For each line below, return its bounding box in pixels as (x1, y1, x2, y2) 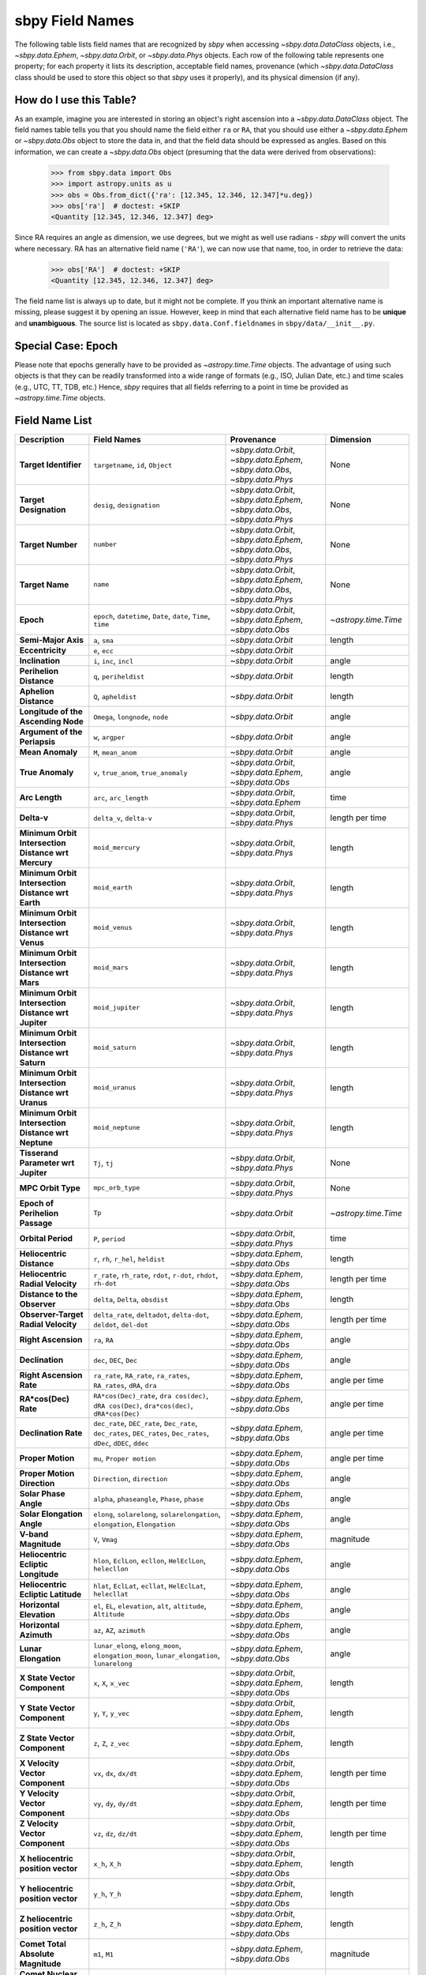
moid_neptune (93, 1123, 140, 1132)
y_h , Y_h (93, 1888, 121, 1899)
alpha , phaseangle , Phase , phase (93, 1493, 204, 1504)
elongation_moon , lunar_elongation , (93, 1650, 221, 1661)
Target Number (19, 539, 78, 550)
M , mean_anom (93, 747, 137, 758)
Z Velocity (19, 1818, 59, 1829)
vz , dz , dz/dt (93, 1827, 138, 1838)
